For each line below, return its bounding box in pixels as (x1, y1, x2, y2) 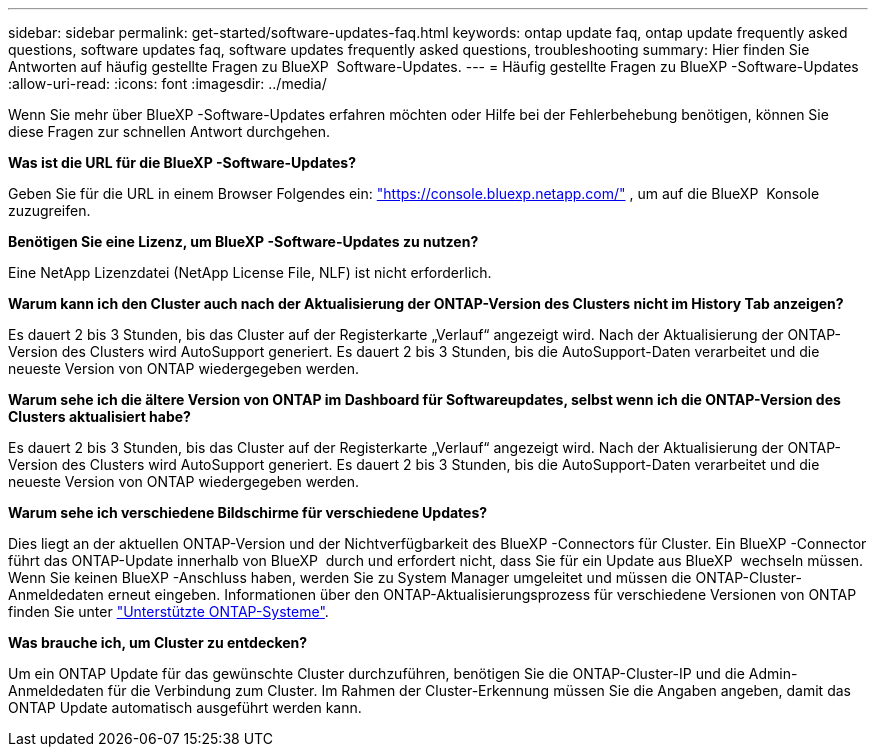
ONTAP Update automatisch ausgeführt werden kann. (8, 699, 362, 716)
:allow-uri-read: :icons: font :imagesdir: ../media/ (8, 75, 327, 92)
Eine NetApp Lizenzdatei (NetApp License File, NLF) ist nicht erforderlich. (8, 264, 492, 281)
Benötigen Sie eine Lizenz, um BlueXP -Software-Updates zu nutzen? (8, 233, 479, 250)
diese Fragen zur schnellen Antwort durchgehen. (8, 123, 331, 140)
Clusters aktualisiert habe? (8, 408, 191, 425)
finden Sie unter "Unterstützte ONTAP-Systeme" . (8, 603, 329, 620)
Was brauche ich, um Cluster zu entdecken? (8, 634, 308, 651)
